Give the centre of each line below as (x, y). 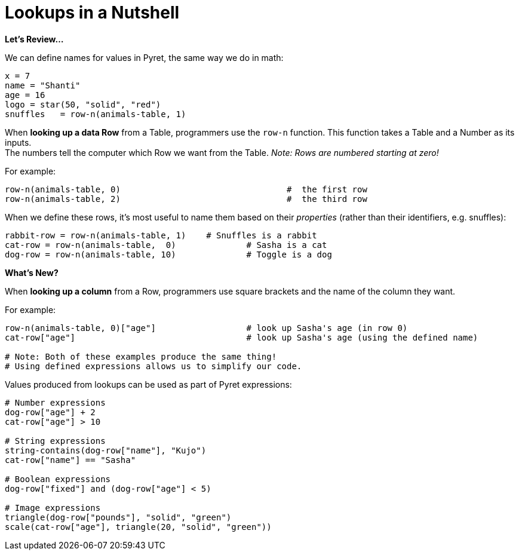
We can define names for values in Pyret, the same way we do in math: (144, 57)
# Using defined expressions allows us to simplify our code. (153, 366)
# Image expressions (53, 508)
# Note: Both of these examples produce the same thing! (141, 356)
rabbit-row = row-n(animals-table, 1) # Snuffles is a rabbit (161, 235)
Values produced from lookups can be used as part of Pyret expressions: (148, 384)
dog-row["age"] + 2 (50, 412)
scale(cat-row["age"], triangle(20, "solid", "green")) (138, 527)
